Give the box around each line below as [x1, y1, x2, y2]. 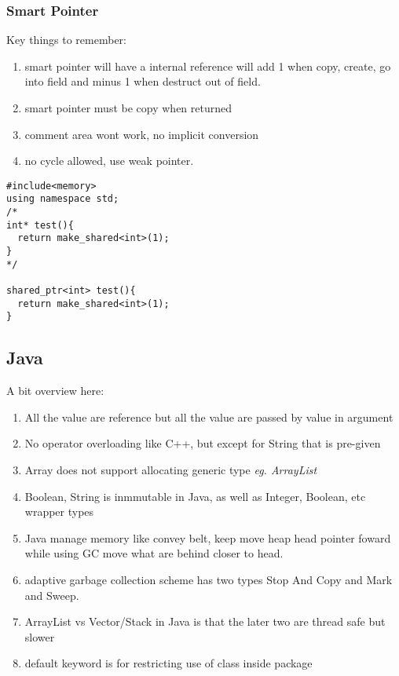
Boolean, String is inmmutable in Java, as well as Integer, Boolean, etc [24, 488, 366, 504]
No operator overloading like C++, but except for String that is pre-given [24, 435, 381, 451]
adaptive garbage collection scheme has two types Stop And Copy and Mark [24, 571, 393, 587]
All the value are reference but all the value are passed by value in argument [24, 408, 394, 425]
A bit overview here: [6, 382, 104, 399]
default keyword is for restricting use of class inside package [24, 655, 313, 671]
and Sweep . [24, 586, 79, 603]
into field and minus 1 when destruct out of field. [24, 73, 261, 90]
